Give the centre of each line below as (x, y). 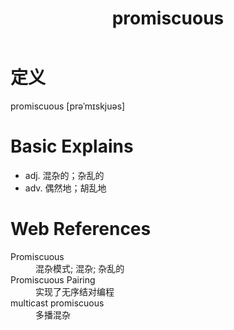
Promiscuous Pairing (53, 279)
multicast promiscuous (57, 303)
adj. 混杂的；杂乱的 (64, 175)
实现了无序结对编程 (75, 291)
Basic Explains (72, 146)
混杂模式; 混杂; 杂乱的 (80, 268)
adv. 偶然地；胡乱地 (65, 188)
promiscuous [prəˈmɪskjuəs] (68, 106)
